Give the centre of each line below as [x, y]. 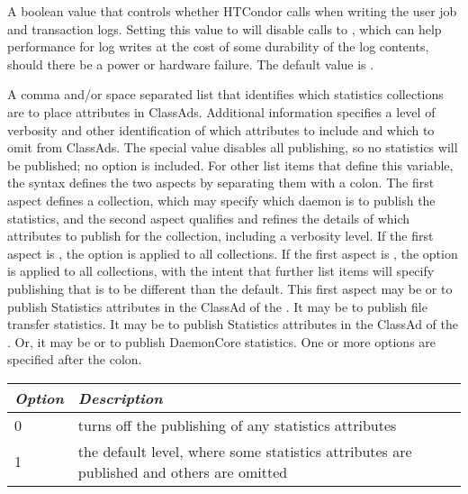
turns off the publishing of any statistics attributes [237, 425]
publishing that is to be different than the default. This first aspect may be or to [230, 288]
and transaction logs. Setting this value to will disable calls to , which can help [225, 28]
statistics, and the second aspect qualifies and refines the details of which [209, 218]
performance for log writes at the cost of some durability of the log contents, [218, 46]
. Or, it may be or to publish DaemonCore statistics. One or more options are [222, 341]
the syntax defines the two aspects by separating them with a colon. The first [221, 183]
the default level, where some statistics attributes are [245, 451]
